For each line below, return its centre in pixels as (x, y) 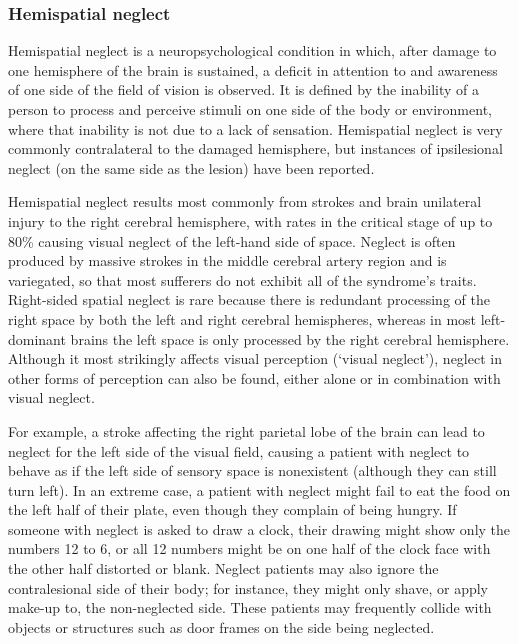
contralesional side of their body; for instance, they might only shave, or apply (248, 587)
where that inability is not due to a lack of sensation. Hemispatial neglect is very (255, 128)
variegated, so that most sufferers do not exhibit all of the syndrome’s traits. (242, 279)
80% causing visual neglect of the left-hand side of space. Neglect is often (232, 240)
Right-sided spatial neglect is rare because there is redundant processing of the (249, 299)
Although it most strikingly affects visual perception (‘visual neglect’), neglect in (255, 358)
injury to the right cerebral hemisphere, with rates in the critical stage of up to (250, 220)
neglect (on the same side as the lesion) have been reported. (191, 167)
